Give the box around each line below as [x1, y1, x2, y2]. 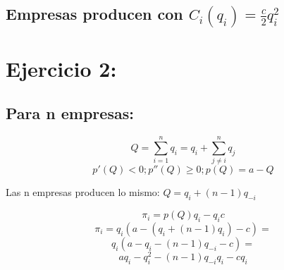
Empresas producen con [6, 3, 183, 25]
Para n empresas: [6, 102, 134, 124]
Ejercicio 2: [6, 54, 117, 82]
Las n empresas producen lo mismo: [6, 185, 160, 200]
